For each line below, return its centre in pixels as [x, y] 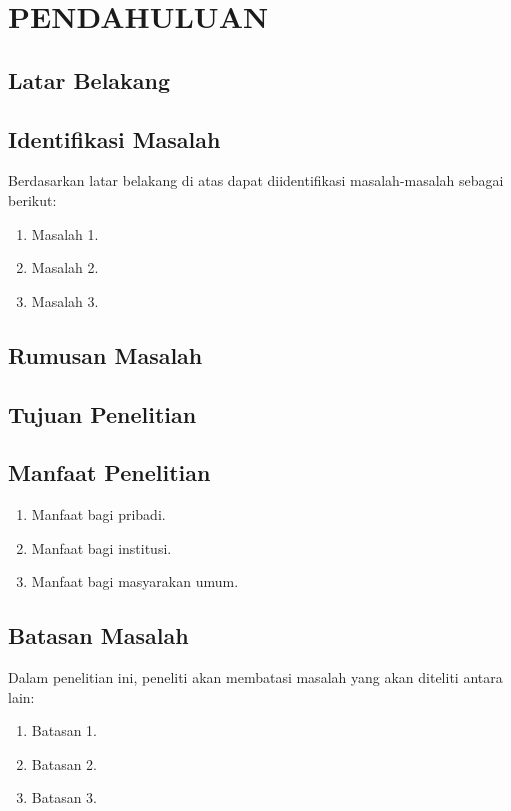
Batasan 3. [64, 797]
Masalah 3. [65, 300]
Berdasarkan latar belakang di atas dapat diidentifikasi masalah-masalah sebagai [256, 180]
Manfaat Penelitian [109, 472]
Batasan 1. [64, 730]
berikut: [32, 199]
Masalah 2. [65, 267]
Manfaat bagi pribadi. [98, 514]
